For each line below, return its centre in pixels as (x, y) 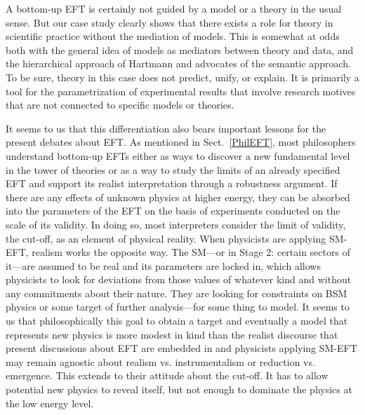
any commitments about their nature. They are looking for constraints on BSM (177, 293)
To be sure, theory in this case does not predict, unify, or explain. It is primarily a (182, 77)
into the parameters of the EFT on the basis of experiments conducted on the (173, 211)
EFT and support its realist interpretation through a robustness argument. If (172, 183)
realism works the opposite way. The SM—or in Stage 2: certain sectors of (191, 252)
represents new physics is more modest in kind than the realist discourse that (172, 334)
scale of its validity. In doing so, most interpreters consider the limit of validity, (176, 224)
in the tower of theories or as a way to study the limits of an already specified (173, 169)
